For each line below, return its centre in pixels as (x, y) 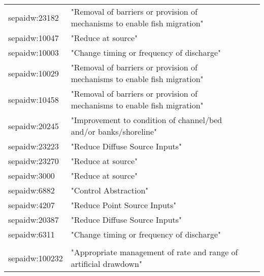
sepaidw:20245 (34, 126)
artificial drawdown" (106, 264)
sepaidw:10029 (34, 73)
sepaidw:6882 (31, 190)
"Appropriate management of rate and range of (154, 252)
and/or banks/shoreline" (114, 131)
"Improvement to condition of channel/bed (146, 120)
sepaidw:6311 (31, 234)
